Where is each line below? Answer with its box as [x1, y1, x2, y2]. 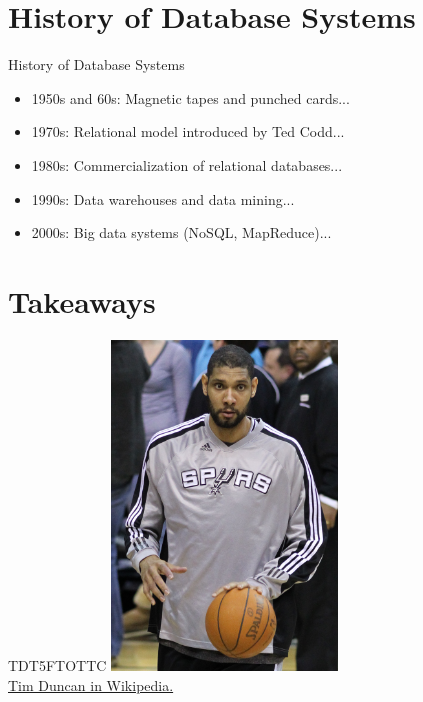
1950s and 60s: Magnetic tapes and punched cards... [31, 87, 350, 108]
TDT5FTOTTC [8, 655, 107, 676]
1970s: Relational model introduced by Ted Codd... [31, 121, 345, 142]
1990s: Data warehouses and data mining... [31, 188, 295, 209]
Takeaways [8, 280, 156, 321]
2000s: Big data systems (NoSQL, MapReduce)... [31, 222, 332, 243]
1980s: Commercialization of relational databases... [31, 154, 343, 175]
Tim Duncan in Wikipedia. [8, 674, 174, 695]
